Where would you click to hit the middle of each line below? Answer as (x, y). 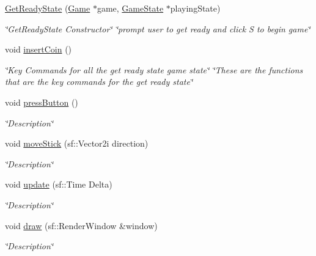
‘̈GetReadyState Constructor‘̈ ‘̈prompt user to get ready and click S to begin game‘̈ (158, 28)
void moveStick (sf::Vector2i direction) (77, 143)
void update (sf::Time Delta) (59, 184)
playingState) (195, 8)
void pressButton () (42, 102)
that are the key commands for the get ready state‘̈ (99, 82)
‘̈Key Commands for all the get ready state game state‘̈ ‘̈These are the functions (154, 69)
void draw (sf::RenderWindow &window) (81, 225)
